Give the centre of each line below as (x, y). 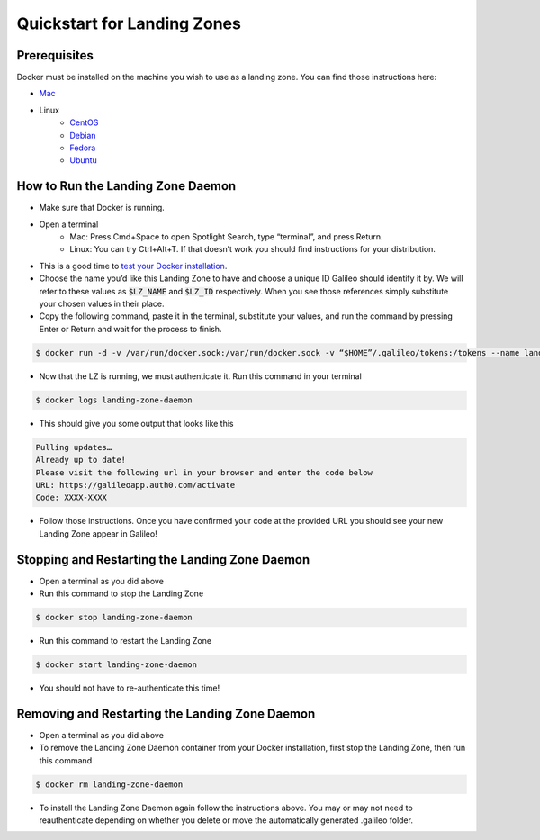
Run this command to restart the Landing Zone (125, 640)
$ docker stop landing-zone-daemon (114, 617)
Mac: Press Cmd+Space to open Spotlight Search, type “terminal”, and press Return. (226, 237)
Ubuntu (84, 160)
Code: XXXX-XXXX (72, 498)
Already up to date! (81, 460)
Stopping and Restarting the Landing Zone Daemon (163, 560)
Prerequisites (55, 55)
